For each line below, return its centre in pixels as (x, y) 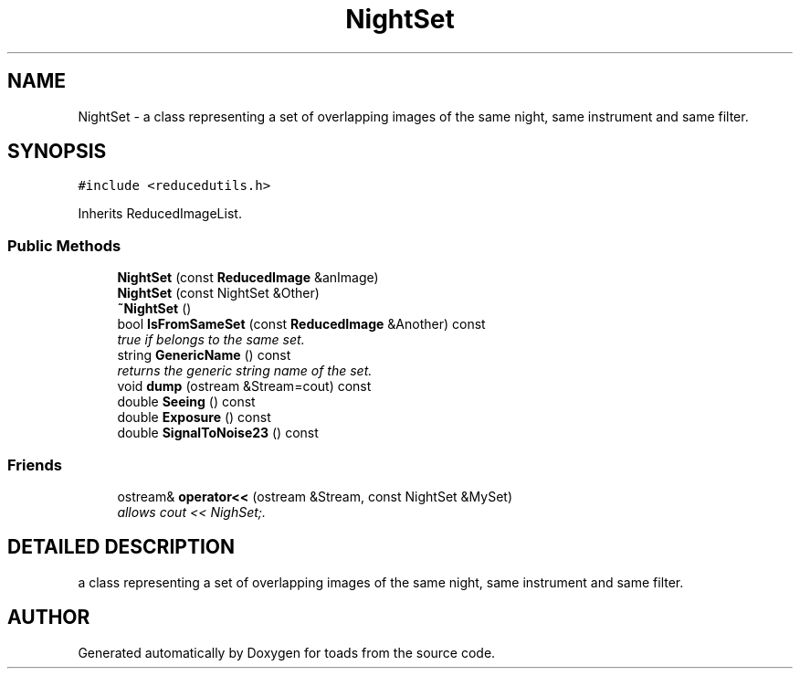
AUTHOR (49, 618)
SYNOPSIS (57, 152)
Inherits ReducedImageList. (160, 214)
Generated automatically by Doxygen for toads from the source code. (287, 652)
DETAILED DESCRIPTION (121, 547)
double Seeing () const (186, 402)
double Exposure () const (194, 417)
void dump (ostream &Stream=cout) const (244, 386)
